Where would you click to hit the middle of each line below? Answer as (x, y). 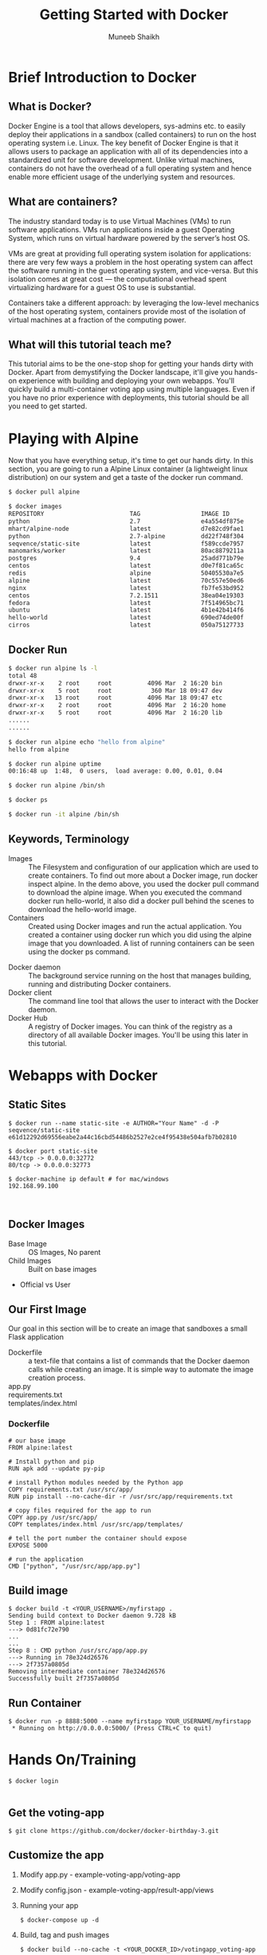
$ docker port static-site (53, 1151)
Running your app (49, 1905)
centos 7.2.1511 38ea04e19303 (126, 596)
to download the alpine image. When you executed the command (135, 892)
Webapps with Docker (83, 1075)
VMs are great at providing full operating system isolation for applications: (130, 254)
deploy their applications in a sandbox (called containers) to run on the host (132, 134)
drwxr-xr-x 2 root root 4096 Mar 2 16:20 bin (116, 683)
